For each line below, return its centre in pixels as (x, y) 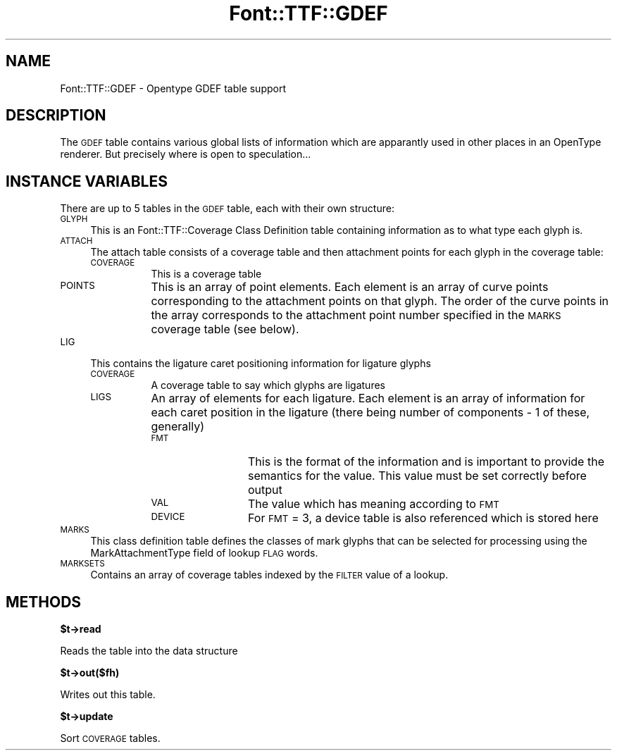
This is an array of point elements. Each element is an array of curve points (350, 287)
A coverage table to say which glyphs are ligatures (268, 385)
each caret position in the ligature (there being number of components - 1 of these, (370, 413)
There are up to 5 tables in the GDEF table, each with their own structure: (227, 209)
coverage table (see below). (225, 329)
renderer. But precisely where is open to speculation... (186, 154)
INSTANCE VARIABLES (87, 181)
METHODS (44, 602)
